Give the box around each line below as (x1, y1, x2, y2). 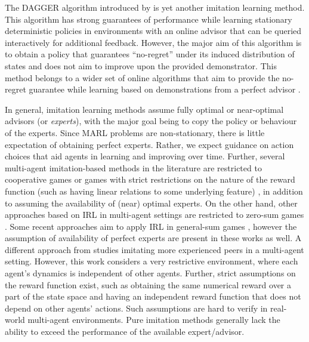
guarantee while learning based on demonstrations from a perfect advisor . (29, 83, 301, 95)
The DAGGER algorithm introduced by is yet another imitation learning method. (5, 1, 305, 13)
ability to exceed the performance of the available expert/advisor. (5, 325, 245, 338)
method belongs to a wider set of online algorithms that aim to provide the (5, 71, 280, 84)
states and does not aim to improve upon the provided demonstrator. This (5, 59, 277, 72)
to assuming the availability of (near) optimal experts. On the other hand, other (5, 196, 298, 209)
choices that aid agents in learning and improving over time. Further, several (5, 150, 285, 162)
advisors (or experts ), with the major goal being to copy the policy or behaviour (5, 115, 297, 127)
